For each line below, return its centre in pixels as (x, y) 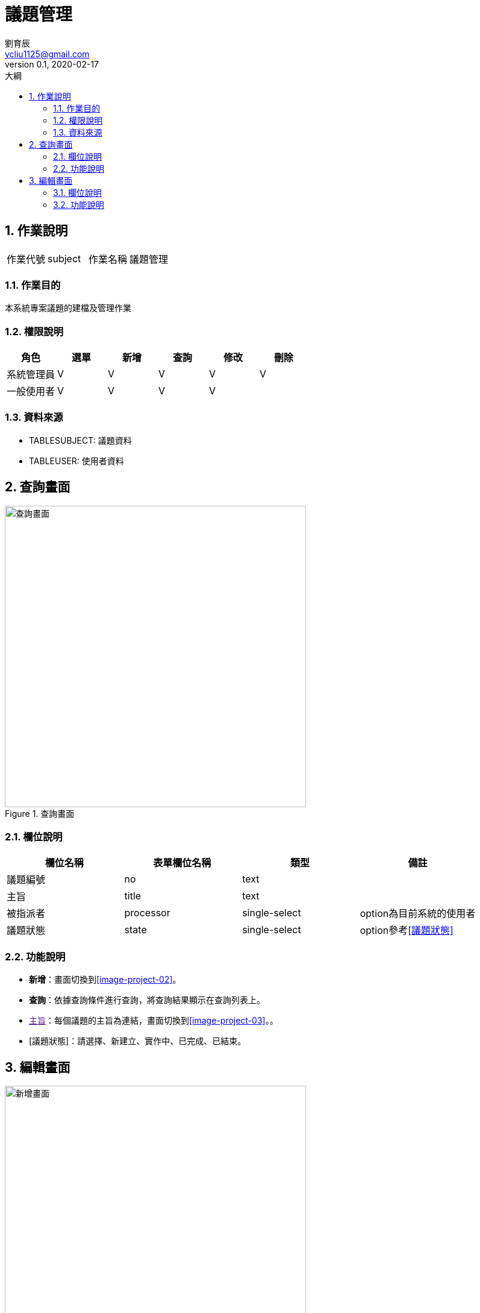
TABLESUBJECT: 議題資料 (80, 440)
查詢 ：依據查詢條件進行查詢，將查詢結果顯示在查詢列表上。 (147, 1000)
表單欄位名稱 (182, 863)
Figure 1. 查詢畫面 (40, 813)
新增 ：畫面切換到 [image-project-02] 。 (105, 980)
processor (147, 913)
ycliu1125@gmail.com (47, 54)
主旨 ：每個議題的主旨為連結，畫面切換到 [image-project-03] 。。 (154, 1021)
